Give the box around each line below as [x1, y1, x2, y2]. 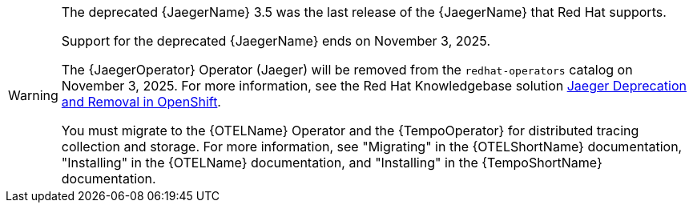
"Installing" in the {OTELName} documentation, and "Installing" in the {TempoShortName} [61, 155, 602, 171]
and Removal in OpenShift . [61, 94, 221, 110]
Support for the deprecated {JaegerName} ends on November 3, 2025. [61, 33, 491, 49]
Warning [8, 87, 58, 103]
